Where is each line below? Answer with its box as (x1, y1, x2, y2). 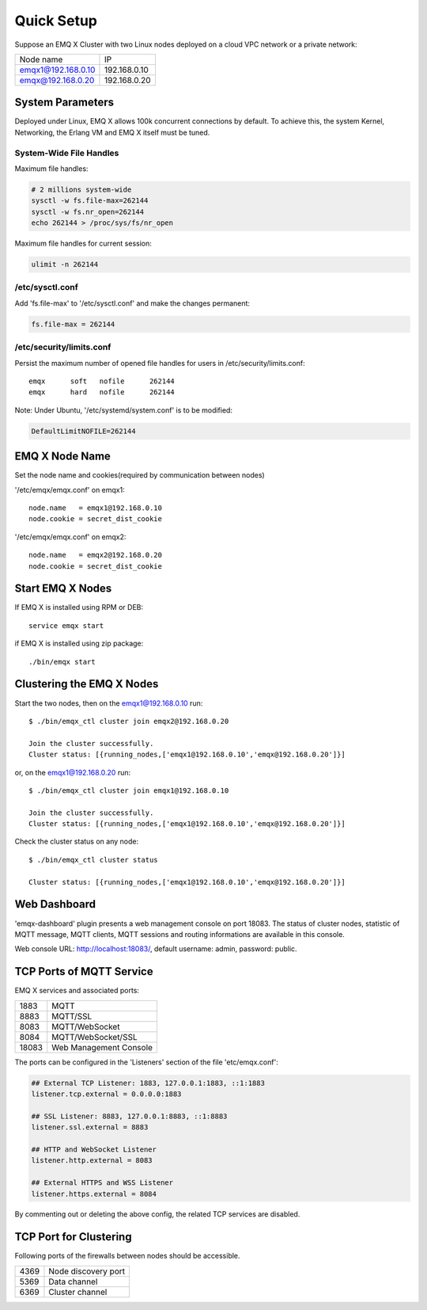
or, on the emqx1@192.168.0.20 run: (14, 767, 130, 777)
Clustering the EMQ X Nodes (14, 677, 159, 691)
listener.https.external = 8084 (31, 1189, 157, 1198)
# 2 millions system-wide (31, 185, 132, 194)
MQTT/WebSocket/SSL (51, 1031, 138, 1042)
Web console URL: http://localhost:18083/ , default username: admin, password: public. (14, 944, 297, 954)
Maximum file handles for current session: (14, 238, 152, 249)
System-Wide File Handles (14, 147, 119, 158)
